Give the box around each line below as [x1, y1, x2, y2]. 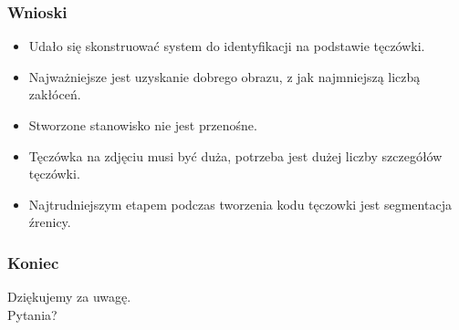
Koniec [7, 251, 59, 273]
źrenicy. [28, 212, 71, 232]
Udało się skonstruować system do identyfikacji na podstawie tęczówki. [28, 36, 425, 56]
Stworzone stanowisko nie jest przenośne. [28, 116, 257, 134]
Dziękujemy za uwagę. [7, 287, 131, 306]
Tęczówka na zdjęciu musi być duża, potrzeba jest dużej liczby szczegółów [28, 146, 443, 165]
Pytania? [7, 304, 57, 324]
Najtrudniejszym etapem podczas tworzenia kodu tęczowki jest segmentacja [28, 194, 452, 213]
